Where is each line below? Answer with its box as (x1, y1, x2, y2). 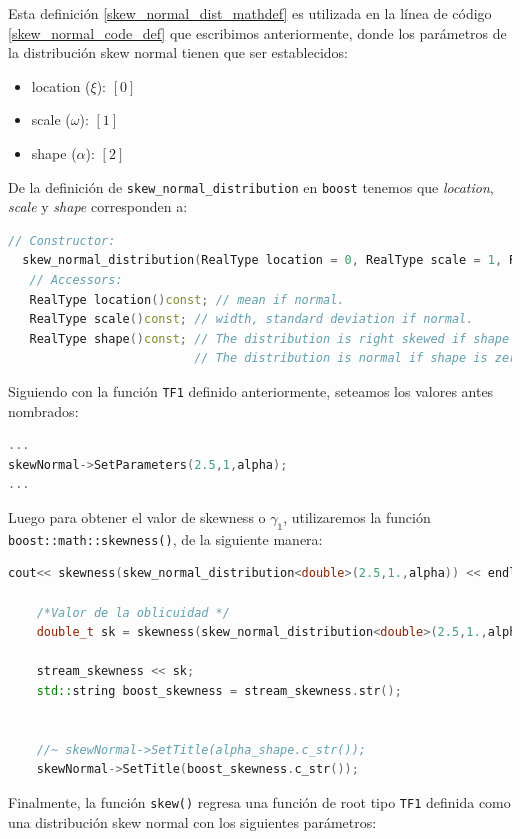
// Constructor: (8, 233, 116, 248)
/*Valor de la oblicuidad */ (36, 605, 230, 620)
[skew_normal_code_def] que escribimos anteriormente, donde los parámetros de (8, 22, 507, 43)
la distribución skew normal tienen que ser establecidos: (8, 42, 348, 63)
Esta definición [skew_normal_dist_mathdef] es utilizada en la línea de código (8, 3, 492, 23)
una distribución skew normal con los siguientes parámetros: (8, 811, 377, 832)
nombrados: (8, 400, 79, 421)
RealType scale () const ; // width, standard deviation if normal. (29, 312, 474, 327)
